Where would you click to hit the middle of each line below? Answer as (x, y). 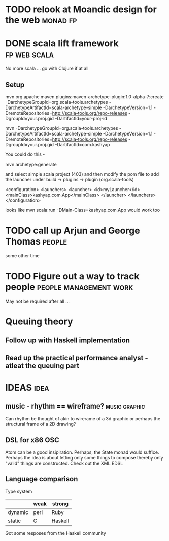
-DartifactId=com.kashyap (82, 144)
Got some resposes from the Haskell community (56, 533)
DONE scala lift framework (62, 44)
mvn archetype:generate (31, 164)
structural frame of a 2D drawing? (41, 424)
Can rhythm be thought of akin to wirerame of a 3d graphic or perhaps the (83, 418)
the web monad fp (41, 20)
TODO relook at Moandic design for (81, 9)
